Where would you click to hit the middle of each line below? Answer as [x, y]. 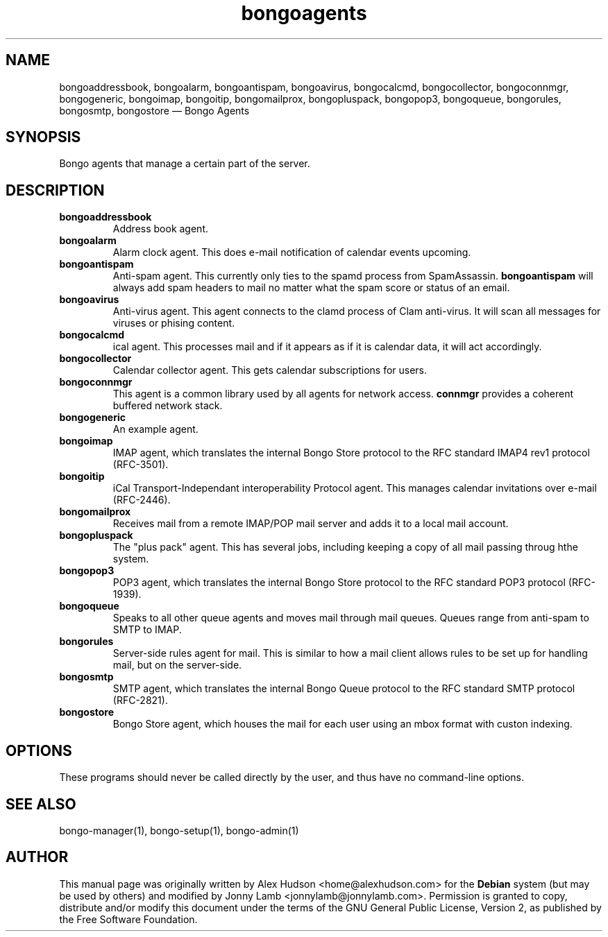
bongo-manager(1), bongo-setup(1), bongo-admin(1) [179, 830]
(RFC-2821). [140, 700]
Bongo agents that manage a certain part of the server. [185, 164]
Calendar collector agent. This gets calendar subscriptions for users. [270, 370]
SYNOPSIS [43, 137]
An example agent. [155, 429]
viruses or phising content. [174, 323]
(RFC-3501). [141, 465]
